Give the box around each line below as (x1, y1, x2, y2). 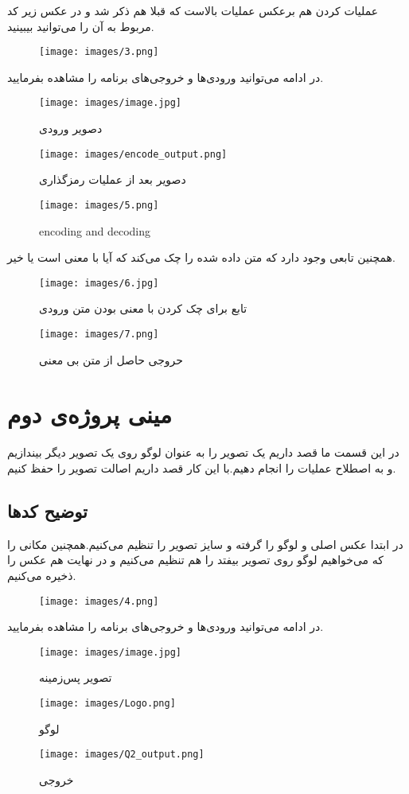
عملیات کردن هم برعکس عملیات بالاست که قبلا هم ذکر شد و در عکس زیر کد (7, 2, 379, 18)
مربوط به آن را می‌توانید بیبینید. (7, 18, 154, 34)
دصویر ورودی (39, 120, 103, 137)
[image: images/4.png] (39, 595, 159, 607)
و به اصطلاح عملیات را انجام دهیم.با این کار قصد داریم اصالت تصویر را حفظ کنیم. (7, 460, 396, 476)
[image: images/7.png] (39, 329, 159, 341)
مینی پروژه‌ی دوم (7, 398, 172, 430)
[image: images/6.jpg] (39, 277, 159, 289)
